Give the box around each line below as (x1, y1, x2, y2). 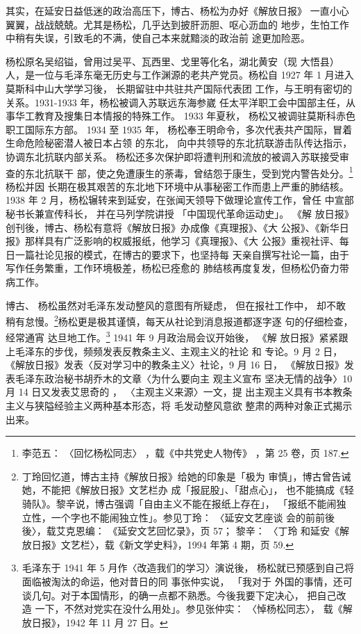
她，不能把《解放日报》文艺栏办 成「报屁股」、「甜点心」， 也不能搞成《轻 (22, 482, 355, 497)
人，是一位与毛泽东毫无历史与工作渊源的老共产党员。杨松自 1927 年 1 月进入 (6, 67, 354, 82)
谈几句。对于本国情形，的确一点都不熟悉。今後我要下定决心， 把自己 (22, 587, 337, 602)
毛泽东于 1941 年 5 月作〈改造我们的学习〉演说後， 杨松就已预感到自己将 (22, 560, 355, 575)
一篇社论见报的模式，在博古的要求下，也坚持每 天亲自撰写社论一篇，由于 (15, 247, 349, 261)
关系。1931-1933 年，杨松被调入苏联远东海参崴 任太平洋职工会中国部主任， (6, 95, 346, 109)
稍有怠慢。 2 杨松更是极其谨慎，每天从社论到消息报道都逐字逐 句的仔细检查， (6, 312, 353, 328)
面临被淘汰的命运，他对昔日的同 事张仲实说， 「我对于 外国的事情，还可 (22, 574, 353, 588)
